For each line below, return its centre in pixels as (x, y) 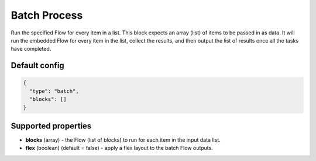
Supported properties (51, 126)
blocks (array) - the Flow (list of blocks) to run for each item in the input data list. (123, 140)
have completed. (31, 49)
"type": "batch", (54, 91)
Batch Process (47, 15)
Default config (37, 66)
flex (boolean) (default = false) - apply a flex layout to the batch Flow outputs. (119, 148)
